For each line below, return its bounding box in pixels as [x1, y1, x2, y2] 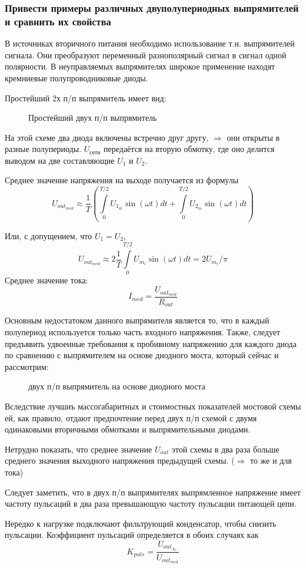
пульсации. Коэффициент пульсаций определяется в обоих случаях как [5, 529, 259, 541]
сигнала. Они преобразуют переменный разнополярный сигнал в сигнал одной [5, 48, 287, 61]
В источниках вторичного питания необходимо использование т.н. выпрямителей [5, 37, 295, 49]
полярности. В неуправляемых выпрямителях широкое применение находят [5, 60, 275, 72]
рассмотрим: [5, 360, 49, 372]
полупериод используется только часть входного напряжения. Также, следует [5, 325, 281, 338]
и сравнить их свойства [5, 14, 111, 28]
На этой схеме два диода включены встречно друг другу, [5, 131, 209, 143]
